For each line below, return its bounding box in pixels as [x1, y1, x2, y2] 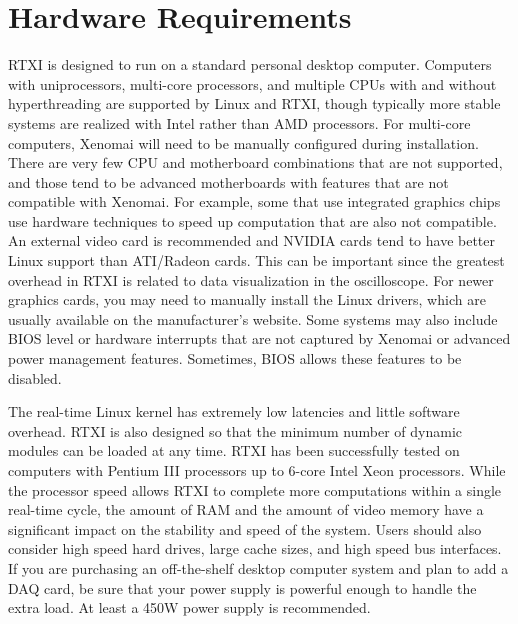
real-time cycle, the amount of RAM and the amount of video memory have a [8, 499, 484, 520]
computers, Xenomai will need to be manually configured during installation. [8, 132, 479, 153]
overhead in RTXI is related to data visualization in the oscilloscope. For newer [8, 269, 494, 290]
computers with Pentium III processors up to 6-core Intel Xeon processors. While [8, 460, 506, 480]
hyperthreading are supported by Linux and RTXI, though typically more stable [8, 93, 501, 114]
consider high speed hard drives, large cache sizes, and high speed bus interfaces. [8, 538, 502, 559]
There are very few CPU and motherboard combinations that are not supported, [8, 152, 503, 173]
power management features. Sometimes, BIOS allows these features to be [8, 348, 462, 369]
